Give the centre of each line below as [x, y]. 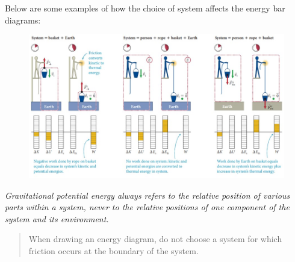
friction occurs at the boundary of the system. [113, 250]
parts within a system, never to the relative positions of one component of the [147, 207]
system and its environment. [57, 218]
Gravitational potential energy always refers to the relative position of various [147, 195]
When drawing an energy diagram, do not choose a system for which [155, 239]
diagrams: [23, 20]
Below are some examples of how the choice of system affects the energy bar [145, 8]
